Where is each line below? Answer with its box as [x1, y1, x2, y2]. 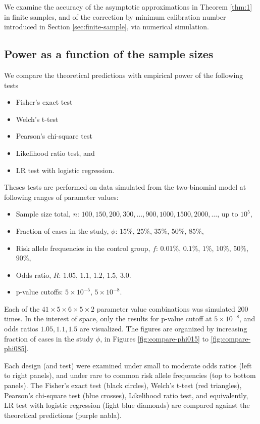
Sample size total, [16, 208, 71, 219]
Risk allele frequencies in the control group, [16, 242, 150, 253]
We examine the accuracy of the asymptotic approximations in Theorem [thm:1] [4, 2, 252, 12]
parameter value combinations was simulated [96, 303, 235, 314]
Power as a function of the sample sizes [4, 46, 214, 62]
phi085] [4, 343, 27, 354]
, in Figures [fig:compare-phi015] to [100, 333, 209, 344]
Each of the [4, 303, 40, 314]
